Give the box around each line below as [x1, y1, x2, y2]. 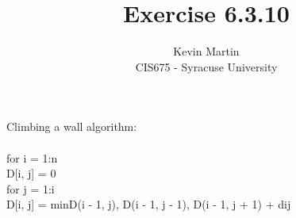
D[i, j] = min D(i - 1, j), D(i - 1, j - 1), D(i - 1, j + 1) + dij [6, 196, 291, 212]
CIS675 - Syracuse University [135, 58, 278, 75]
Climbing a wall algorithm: [6, 118, 137, 135]
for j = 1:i [6, 180, 55, 197]
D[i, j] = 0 [6, 165, 56, 182]
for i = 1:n [6, 149, 58, 166]
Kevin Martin [173, 43, 240, 59]
